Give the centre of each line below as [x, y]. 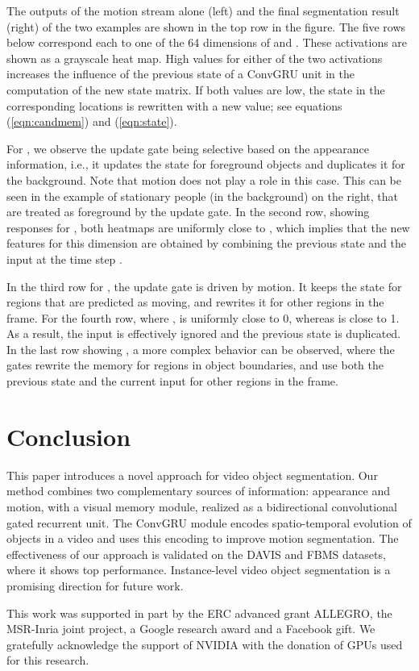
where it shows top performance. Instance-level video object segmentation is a [199, 570]
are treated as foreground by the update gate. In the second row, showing [188, 212]
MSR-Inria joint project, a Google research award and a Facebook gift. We [191, 629]
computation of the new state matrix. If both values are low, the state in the [196, 89]
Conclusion [69, 436]
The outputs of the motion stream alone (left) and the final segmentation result [203, 10]
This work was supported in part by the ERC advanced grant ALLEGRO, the [199, 613]
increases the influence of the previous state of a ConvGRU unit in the [180, 74]
